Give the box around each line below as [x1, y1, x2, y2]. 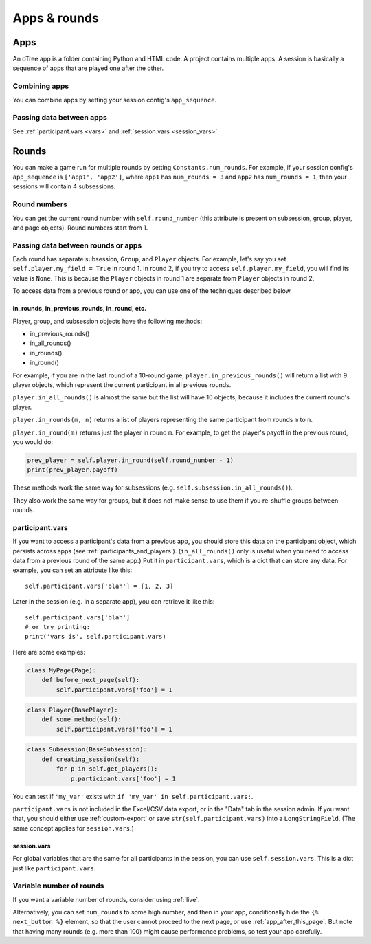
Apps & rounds [12, 10, 100, 25]
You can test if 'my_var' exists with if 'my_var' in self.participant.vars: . [12, 792, 254, 800]
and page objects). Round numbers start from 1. [12, 223, 148, 232]
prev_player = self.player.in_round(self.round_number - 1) [27, 456, 234, 464]
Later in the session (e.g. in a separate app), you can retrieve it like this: [12, 597, 215, 606]
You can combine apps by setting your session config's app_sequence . [12, 96, 216, 104]
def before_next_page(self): [41, 676, 140, 684]
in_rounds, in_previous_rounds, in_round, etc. [12, 305, 147, 313]
